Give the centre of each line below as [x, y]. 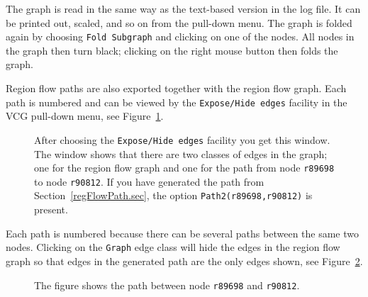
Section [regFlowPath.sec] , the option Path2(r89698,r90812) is [173, 195]
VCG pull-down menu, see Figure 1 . [85, 116]
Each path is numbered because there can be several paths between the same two [183, 233]
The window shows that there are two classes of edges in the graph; [181, 153]
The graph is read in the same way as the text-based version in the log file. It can [183, 9]
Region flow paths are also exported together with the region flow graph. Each [176, 88]
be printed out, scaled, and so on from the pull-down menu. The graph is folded [179, 22]
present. [51, 209]
